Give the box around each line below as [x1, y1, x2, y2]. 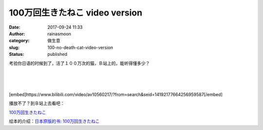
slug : [9, 44, 19, 50]
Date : [9, 24, 20, 30]
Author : [9, 31, 25, 36]
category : [9, 38, 30, 44]
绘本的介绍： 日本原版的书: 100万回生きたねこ [9, 118, 100, 124]
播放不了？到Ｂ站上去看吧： [9, 100, 65, 106]
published [47, 51, 68, 57]
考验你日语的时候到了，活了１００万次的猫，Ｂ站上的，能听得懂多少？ [9, 60, 150, 66]
